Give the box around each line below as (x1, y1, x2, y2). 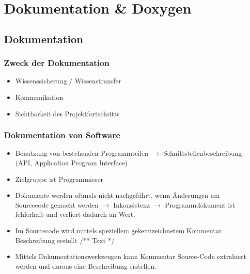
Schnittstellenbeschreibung (163, 148, 242, 158)
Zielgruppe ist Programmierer (15, 174, 104, 184)
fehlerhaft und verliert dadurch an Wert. (15, 209, 135, 219)
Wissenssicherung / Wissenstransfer (15, 76, 122, 86)
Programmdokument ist (165, 199, 235, 210)
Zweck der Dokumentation (4, 57, 109, 69)
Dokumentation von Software (4, 129, 121, 141)
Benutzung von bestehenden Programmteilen (15, 148, 149, 158)
